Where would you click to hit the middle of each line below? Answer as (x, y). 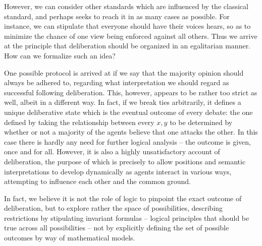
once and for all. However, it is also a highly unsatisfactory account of (112, 151)
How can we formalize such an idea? (60, 55)
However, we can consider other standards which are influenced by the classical (126, 6)
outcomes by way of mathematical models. (70, 238)
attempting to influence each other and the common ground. (97, 181)
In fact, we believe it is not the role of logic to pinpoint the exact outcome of (123, 198)
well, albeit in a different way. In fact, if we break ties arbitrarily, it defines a (123, 102)
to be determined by (201, 122)
